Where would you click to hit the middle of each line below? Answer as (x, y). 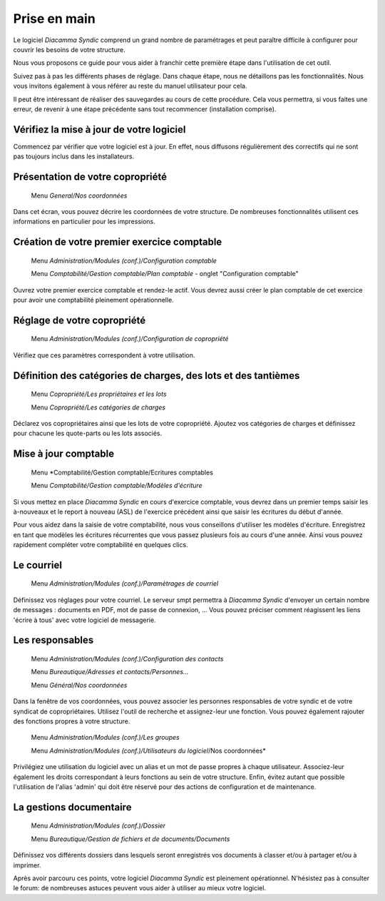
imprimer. (27, 865)
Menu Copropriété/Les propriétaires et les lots (99, 394)
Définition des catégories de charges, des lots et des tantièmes (156, 376)
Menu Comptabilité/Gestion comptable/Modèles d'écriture (117, 486)
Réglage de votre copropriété (79, 320)
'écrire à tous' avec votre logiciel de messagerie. (84, 620)
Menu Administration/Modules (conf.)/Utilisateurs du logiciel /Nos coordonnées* (149, 750)
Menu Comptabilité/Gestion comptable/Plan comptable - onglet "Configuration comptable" (165, 274)
